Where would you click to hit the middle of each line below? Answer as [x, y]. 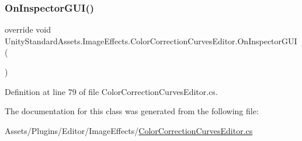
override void [28, 29]
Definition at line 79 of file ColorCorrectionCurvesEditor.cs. [111, 91]
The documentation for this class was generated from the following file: [132, 111]
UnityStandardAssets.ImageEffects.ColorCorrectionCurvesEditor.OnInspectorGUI [151, 40]
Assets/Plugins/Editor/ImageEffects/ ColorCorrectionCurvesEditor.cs [129, 130]
